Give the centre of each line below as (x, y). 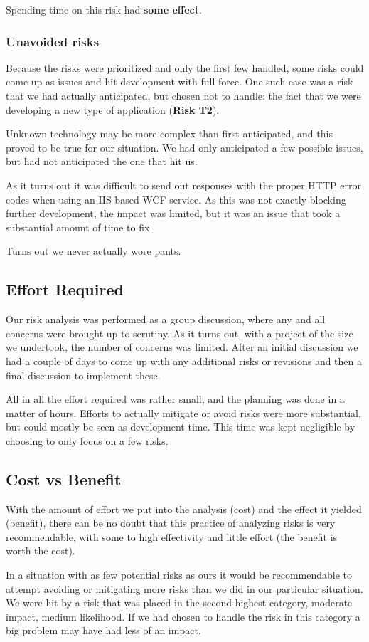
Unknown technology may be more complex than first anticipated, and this (169, 133)
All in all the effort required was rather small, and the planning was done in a (175, 399)
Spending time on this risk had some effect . (104, 9)
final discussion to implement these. (83, 375)
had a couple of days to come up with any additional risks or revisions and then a (184, 361)
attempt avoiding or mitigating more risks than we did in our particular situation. (184, 588)
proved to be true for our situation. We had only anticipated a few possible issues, (184, 147)
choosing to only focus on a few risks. (87, 440)
